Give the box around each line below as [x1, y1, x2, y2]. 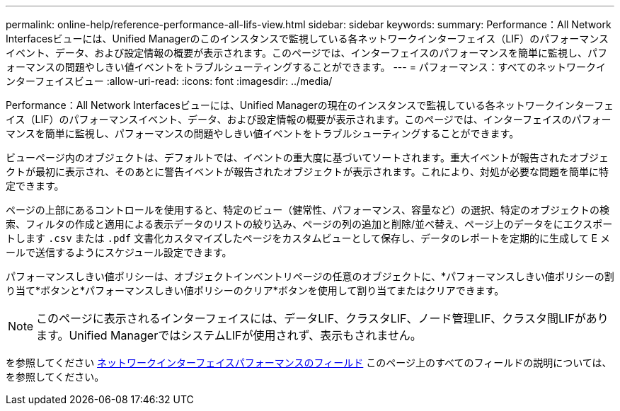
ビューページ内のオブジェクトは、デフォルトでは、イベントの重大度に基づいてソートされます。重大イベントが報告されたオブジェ [6, 151, 609, 163]
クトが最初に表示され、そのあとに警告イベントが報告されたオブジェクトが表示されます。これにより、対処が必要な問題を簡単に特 [6, 166, 609, 178]
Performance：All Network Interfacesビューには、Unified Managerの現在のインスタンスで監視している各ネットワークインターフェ [6, 99, 614, 111]
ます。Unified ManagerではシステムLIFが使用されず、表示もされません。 [36, 328, 422, 342]
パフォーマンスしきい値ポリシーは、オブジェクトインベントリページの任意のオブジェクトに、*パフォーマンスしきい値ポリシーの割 [6, 270, 614, 282]
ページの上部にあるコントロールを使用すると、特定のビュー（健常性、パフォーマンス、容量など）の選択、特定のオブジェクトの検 [6, 204, 609, 216]
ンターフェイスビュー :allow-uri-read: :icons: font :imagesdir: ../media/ [6, 75, 333, 87]
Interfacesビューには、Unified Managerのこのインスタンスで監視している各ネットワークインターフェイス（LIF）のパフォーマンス [6, 33, 609, 45]
